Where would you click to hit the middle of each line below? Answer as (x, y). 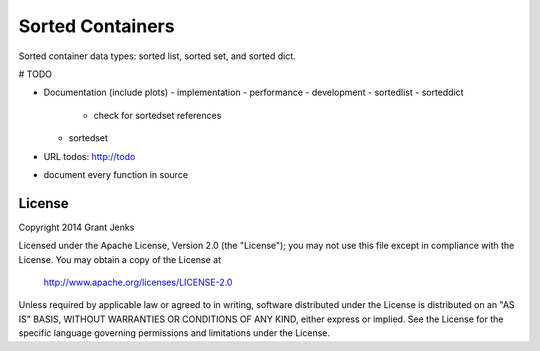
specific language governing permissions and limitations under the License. (174, 333)
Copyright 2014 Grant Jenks (76, 227)
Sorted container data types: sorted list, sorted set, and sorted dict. (157, 56)
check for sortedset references (157, 115)
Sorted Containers (96, 26)
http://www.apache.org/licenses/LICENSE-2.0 (138, 282)
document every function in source (116, 174)
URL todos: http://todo (89, 156)
